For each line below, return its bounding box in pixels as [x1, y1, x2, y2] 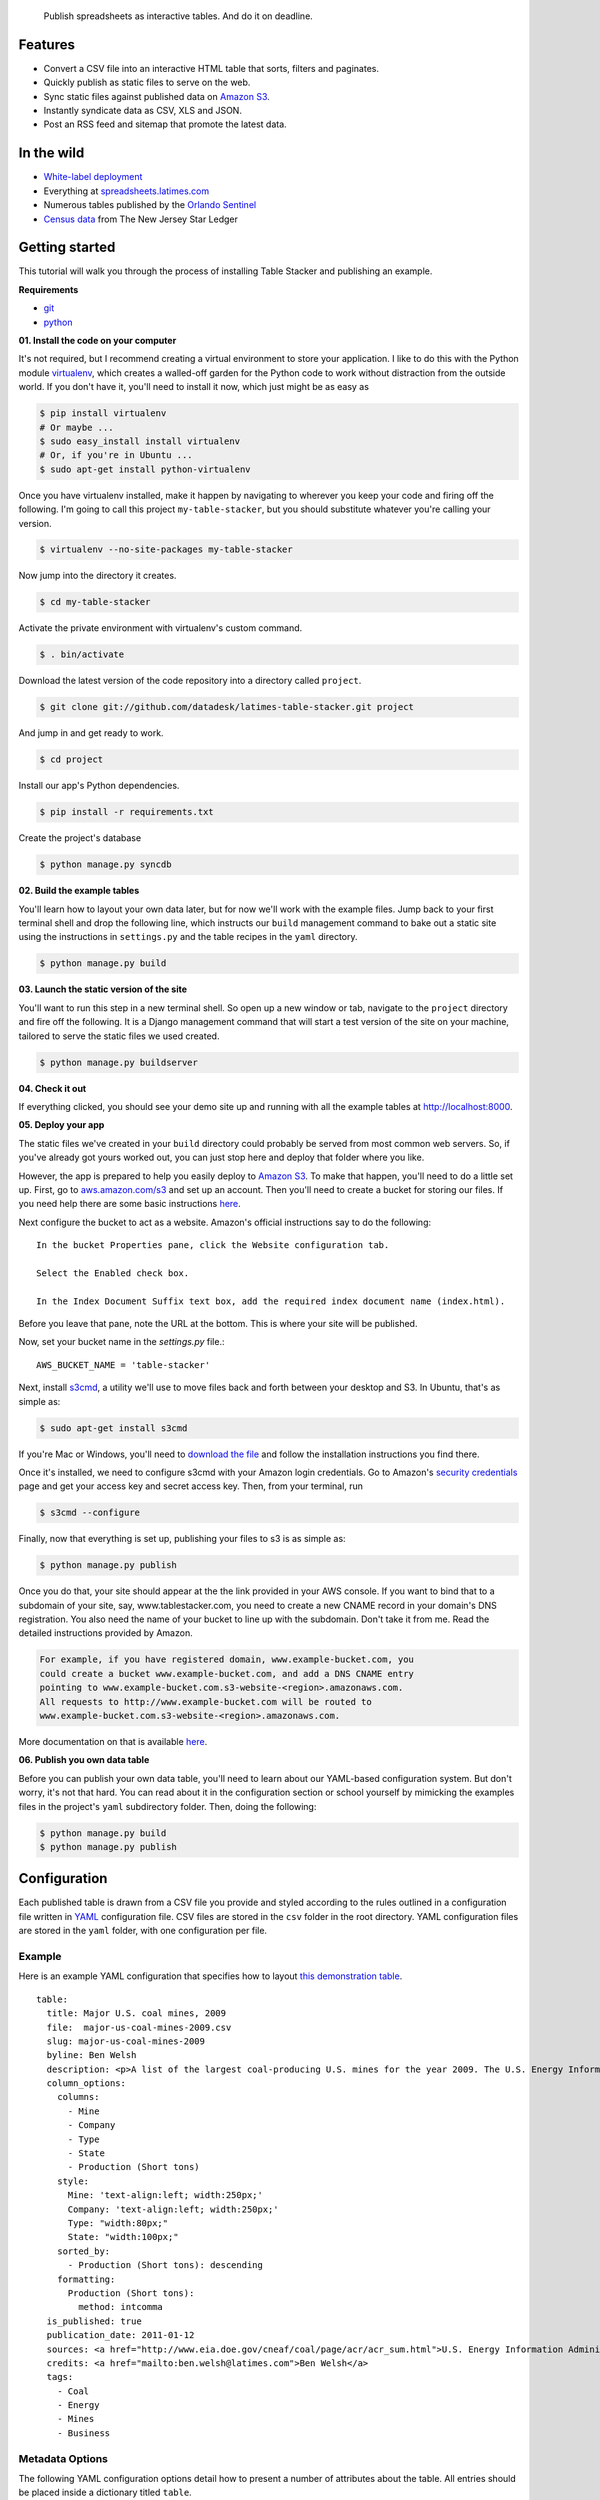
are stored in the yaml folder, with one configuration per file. [18, 1925, 268, 1937]
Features [18, 36, 75, 53]
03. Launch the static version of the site [18, 983, 188, 995]
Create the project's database [18, 832, 142, 844]
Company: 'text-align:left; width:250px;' [67, 2203, 279, 2215]
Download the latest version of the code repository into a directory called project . [18, 675, 362, 687]
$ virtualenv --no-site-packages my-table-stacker [39, 544, 294, 555]
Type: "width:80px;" [67, 2217, 169, 2229]
